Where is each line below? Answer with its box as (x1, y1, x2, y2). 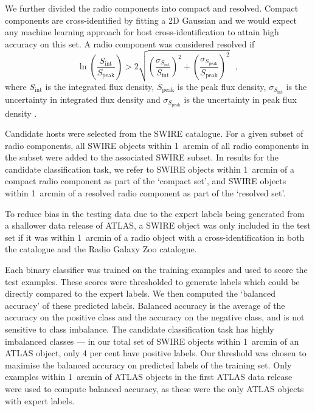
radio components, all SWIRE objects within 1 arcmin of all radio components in (5, 139, 309, 151)
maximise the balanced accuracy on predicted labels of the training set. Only (5, 358, 292, 371)
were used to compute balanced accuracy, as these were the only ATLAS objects (5, 382, 304, 395)
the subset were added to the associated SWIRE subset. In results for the (5, 151, 279, 164)
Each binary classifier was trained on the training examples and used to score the (5, 263, 308, 276)
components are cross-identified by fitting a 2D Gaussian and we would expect (5, 13, 297, 26)
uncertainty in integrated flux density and (5, 92, 161, 105)
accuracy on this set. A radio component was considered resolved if (5, 37, 255, 50)
